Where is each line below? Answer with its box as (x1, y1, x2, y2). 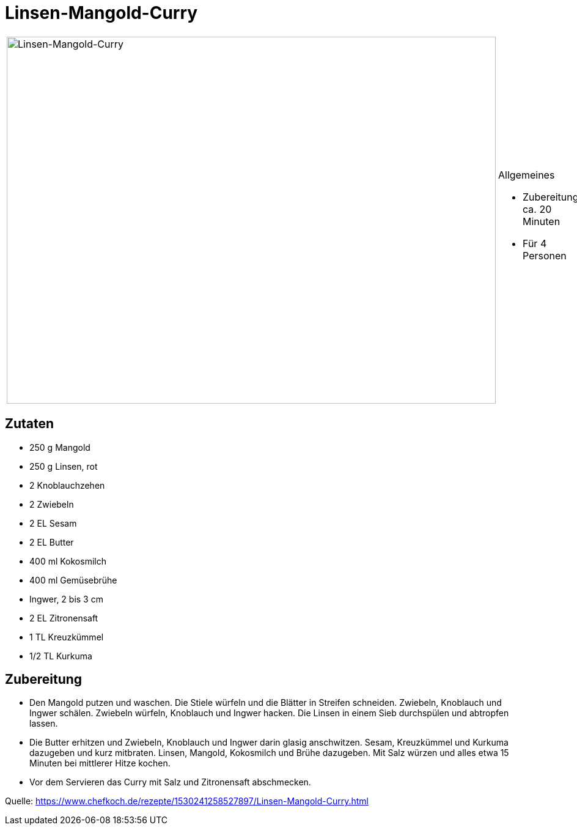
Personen (523, 249, 567, 262)
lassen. (29, 718, 58, 729)
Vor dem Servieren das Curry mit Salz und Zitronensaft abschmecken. (29, 777, 311, 788)
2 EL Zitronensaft (29, 612, 98, 623)
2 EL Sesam (29, 517, 77, 528)
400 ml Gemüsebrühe (29, 574, 117, 585)
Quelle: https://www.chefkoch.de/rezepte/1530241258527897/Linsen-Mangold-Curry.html (5, 796, 369, 807)
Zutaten (5, 416, 54, 432)
